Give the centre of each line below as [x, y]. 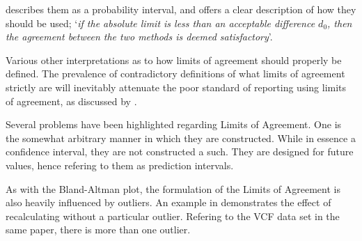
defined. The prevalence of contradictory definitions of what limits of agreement [175, 73]
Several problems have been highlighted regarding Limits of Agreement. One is [174, 124]
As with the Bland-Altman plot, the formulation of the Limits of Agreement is [173, 188]
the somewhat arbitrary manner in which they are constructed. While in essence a [181, 138]
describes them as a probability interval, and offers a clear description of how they [181, 9]
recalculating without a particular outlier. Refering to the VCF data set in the [173, 216]
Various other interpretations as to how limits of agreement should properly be [174, 60]
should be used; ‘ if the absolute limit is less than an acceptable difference [160, 23]
